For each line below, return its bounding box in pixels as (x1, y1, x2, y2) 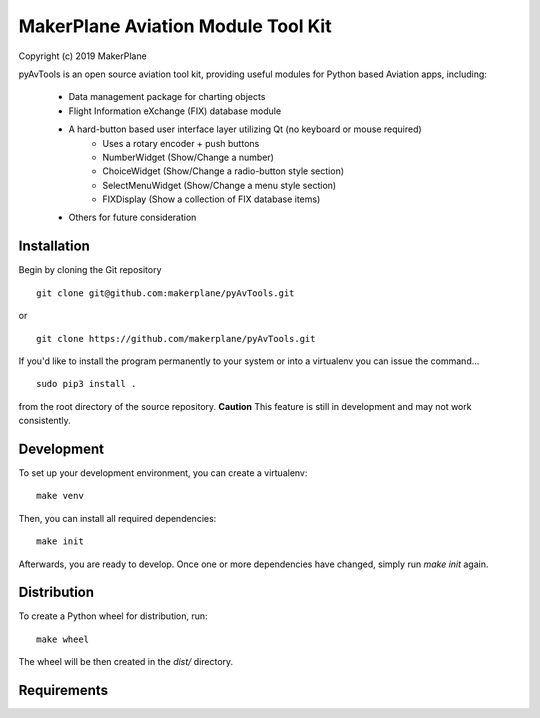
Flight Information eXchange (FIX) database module (68, 105, 282, 117)
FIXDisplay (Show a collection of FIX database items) (102, 193, 321, 205)
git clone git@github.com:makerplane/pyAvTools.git (36, 287, 295, 299)
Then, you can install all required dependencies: (18, 512, 217, 524)
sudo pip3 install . (36, 378, 137, 390)
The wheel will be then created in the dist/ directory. (18, 656, 234, 668)
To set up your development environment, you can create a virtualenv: (18, 467, 308, 479)
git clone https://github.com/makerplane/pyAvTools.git (36, 333, 316, 344)
